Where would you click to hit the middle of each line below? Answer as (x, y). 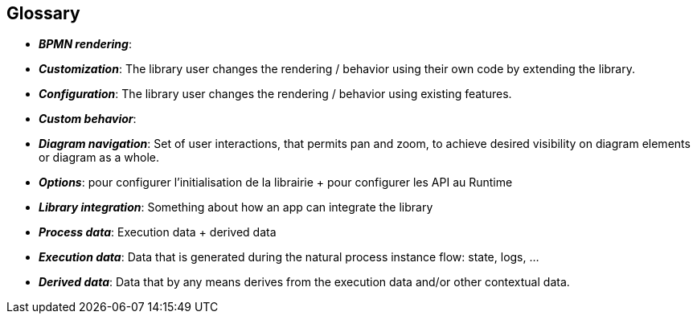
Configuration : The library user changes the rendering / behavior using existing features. (275, 94)
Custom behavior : (88, 119)
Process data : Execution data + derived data (158, 232)
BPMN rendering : (85, 44)
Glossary (43, 13)
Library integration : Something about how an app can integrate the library (236, 207)
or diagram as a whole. (99, 158)
